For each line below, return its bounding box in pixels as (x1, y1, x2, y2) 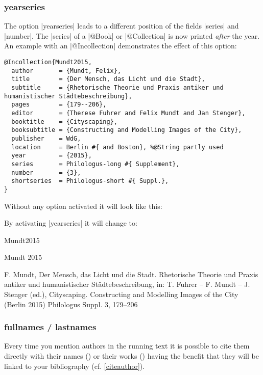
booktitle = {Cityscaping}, (11, 118, 117, 125)
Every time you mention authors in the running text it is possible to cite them (4, 340, 250, 351)
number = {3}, (11, 169, 81, 176)
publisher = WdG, (11, 135, 81, 142)
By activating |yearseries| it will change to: (4, 218, 137, 228)
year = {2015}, (11, 152, 92, 159)
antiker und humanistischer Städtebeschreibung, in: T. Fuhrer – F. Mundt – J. (4, 279, 250, 289)
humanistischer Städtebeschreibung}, (4, 92, 132, 100)
